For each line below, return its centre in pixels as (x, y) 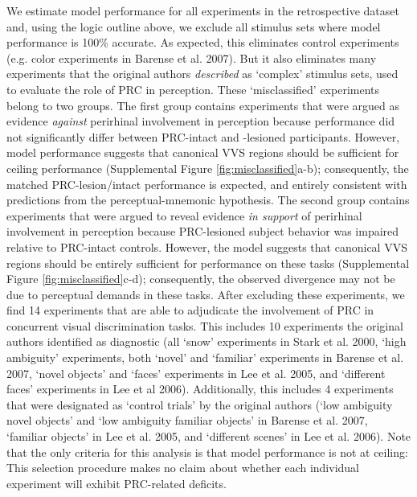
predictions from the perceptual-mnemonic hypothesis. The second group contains (208, 200)
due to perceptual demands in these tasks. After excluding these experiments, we (206, 294)
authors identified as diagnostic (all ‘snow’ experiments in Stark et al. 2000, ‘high (206, 341)
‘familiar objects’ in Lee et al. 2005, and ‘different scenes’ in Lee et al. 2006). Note (209, 436)
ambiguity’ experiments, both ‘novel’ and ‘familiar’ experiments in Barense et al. (205, 357)
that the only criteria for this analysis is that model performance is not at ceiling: (207, 452)
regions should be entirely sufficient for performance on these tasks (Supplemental (208, 263)
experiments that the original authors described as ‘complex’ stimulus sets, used (202, 74)
